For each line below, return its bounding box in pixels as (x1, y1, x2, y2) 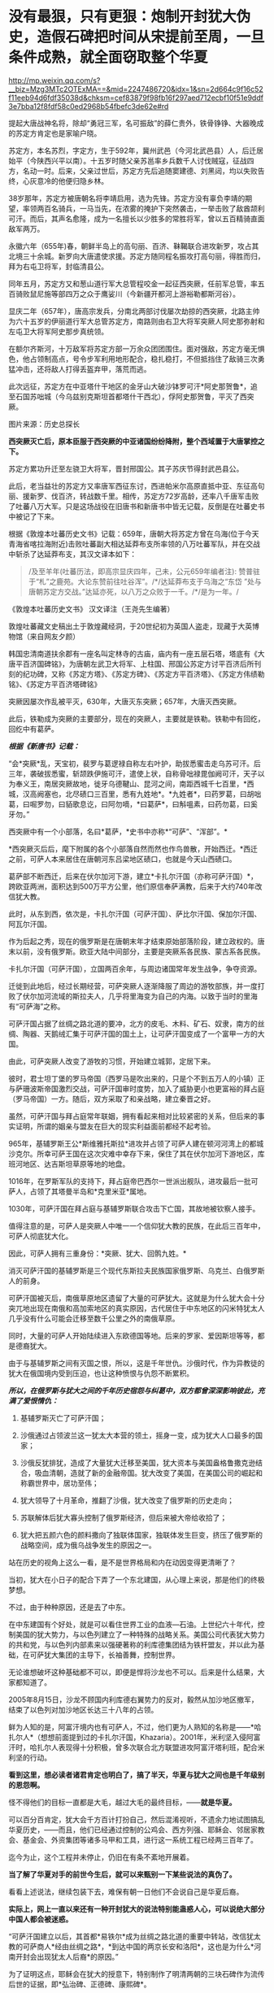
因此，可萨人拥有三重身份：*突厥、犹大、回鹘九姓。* (8, 1248, 187, 1258)
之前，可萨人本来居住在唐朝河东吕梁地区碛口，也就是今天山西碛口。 (8, 854, 237, 864)
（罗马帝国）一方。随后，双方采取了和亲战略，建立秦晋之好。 (8, 1094, 215, 1103)
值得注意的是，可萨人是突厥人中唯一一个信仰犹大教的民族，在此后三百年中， (8, 1221, 265, 1230)
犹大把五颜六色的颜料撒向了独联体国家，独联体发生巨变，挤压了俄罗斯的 (20, 1530, 263, 1539)
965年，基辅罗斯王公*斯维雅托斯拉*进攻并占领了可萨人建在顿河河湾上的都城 (8, 1138, 264, 1148)
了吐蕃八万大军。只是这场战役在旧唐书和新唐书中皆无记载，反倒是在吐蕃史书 (8, 501, 265, 511)
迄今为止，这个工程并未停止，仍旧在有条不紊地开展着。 (8, 1852, 194, 1862)
